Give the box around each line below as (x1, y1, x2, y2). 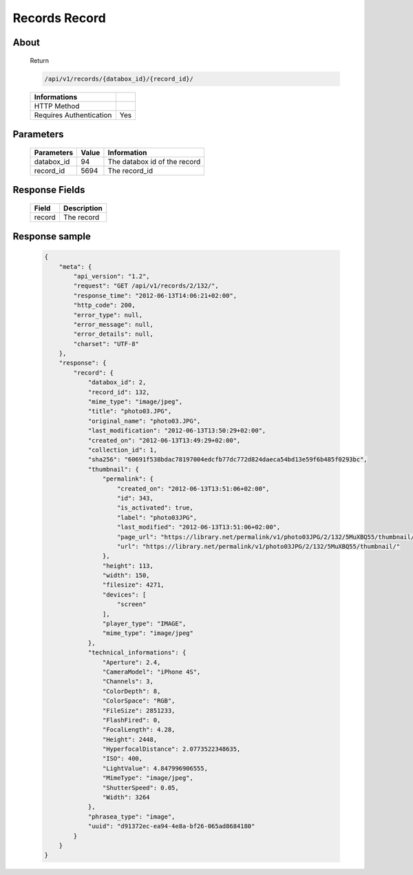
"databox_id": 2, (87, 379, 147, 386)
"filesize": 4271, (102, 581, 165, 589)
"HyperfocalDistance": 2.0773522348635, (102, 745, 241, 753)
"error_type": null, (73, 311, 143, 319)
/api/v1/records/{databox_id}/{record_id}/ (44, 74, 194, 83)
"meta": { (59, 263, 92, 270)
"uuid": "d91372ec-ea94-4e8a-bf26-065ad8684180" (87, 823, 255, 830)
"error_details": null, (73, 330, 154, 338)
